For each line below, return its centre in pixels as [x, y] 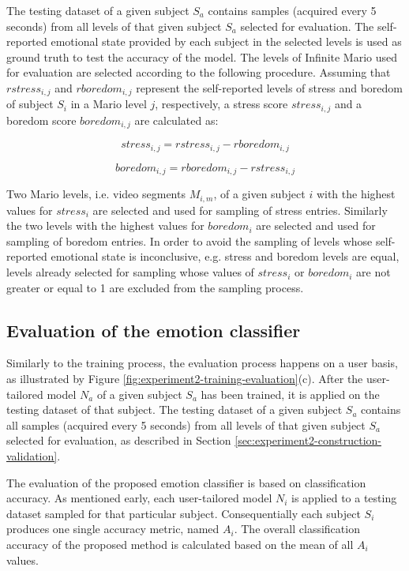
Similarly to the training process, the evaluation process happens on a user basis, [202, 363]
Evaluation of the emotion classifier [154, 330]
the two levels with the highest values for [105, 225]
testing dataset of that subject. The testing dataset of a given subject [174, 409]
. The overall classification [297, 529]
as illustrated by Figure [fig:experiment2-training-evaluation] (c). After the [185, 379]
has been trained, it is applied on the [290, 394]
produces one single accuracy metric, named [113, 529]
